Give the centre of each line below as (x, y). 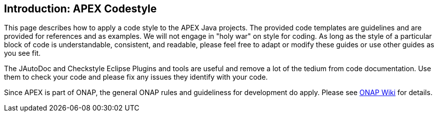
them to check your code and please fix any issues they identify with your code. (136, 77)
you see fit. (23, 53)
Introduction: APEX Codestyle (81, 9)
